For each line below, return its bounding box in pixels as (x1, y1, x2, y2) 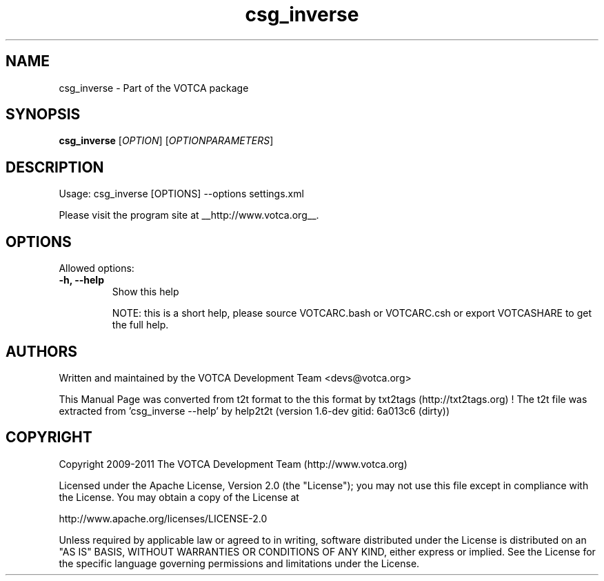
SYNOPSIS (6, 106, 81, 124)
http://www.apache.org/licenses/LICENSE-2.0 (59, 512, 268, 524)
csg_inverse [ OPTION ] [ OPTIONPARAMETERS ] (59, 135, 274, 147)
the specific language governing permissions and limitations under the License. (59, 557, 420, 569)
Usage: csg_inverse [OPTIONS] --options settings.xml (59, 188, 304, 200)
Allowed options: (59, 262, 134, 275)
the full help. (112, 319, 169, 331)
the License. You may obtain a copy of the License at (59, 491, 299, 503)
